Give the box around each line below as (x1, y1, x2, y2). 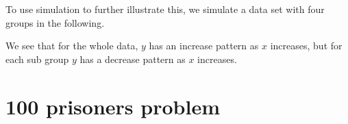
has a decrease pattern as (79, 51, 186, 66)
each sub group (5, 51, 69, 66)
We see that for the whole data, (5, 38, 138, 53)
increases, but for (270, 38, 343, 53)
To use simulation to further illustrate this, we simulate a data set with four (5, 2, 325, 16)
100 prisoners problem (5, 92, 220, 120)
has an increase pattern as (149, 38, 259, 53)
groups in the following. (5, 15, 105, 29)
